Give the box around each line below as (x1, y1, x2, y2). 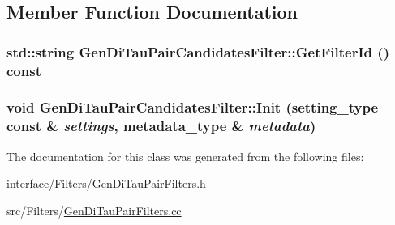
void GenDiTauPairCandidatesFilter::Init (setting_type (6, 97, 379, 117)
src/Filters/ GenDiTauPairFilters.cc (6, 202, 182, 219)
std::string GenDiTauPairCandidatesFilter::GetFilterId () (6, 41, 389, 62)
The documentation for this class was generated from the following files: (6, 147, 364, 164)
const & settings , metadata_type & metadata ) (6, 116, 316, 136)
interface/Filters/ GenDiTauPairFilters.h (6, 175, 206, 192)
